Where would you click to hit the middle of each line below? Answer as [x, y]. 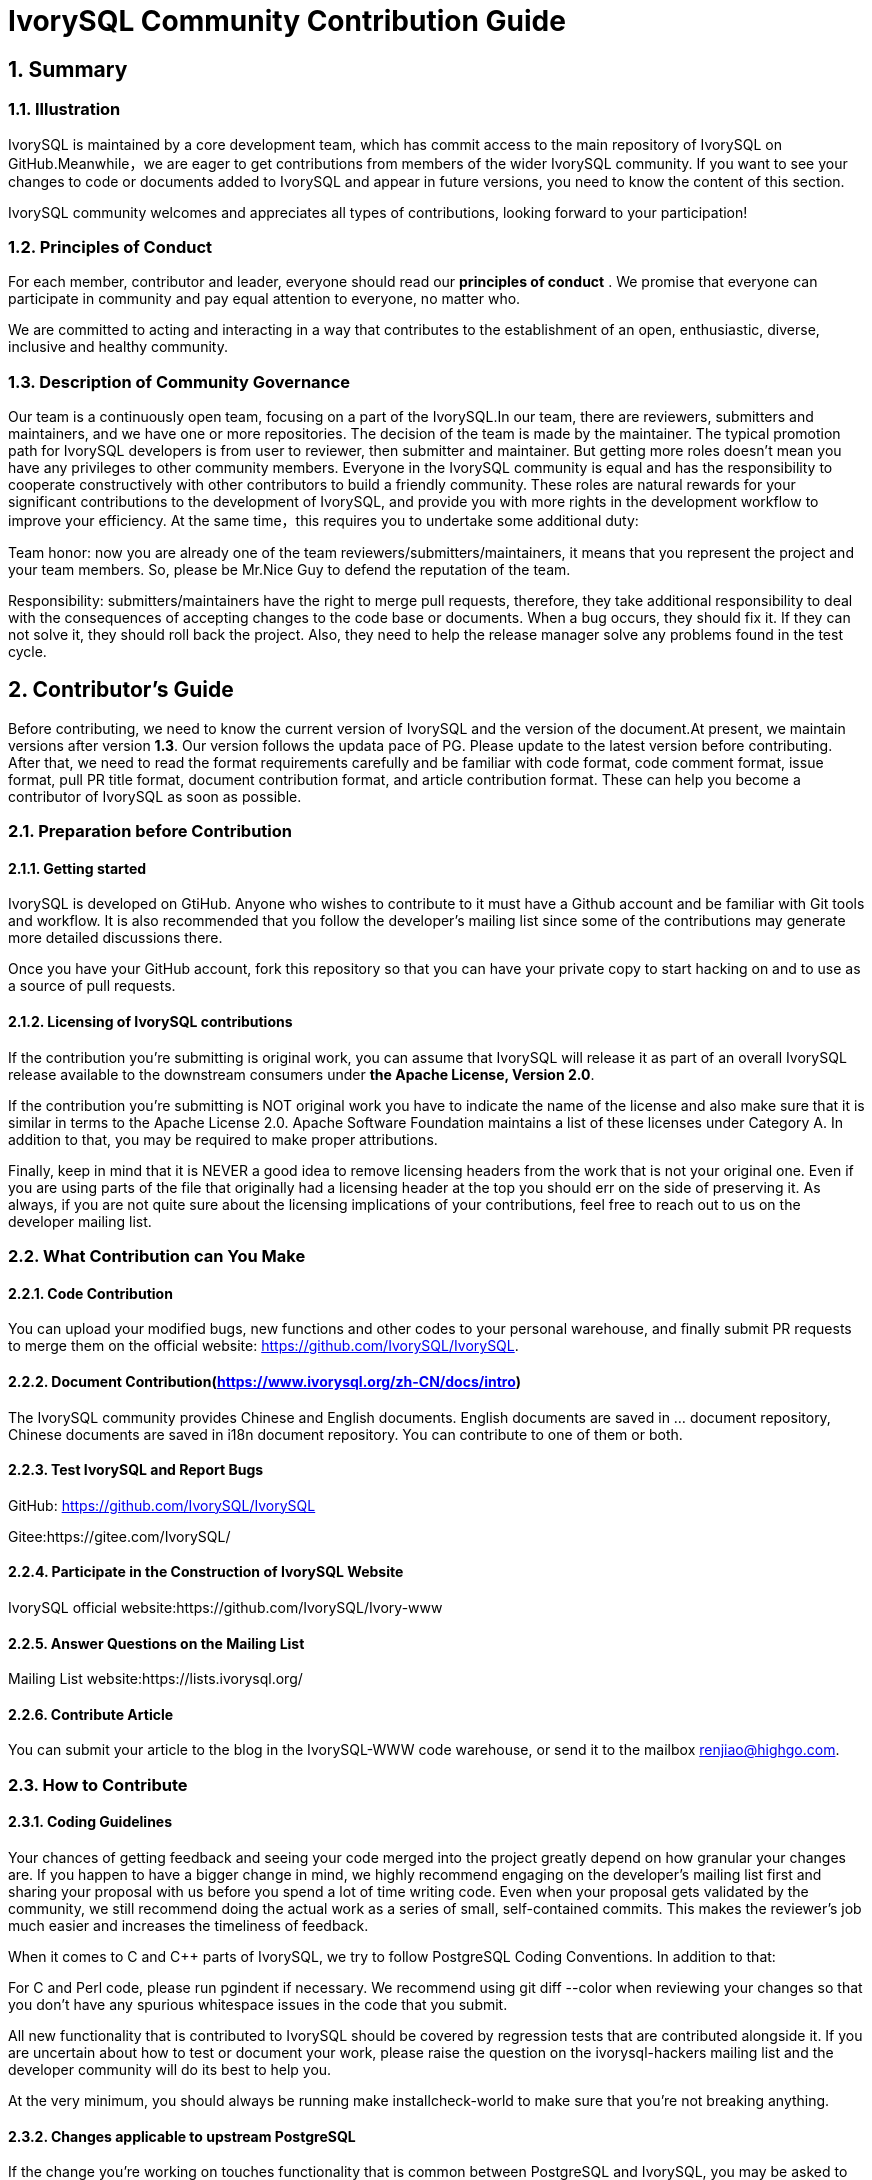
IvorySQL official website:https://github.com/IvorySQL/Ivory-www [225, 1607]
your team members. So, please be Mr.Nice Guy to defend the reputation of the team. [289, 570]
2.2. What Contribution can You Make [157, 1256]
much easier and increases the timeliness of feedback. [188, 1925]
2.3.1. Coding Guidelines [90, 1822]
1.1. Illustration [64, 109]
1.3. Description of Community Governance [179, 381]
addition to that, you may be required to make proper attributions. [223, 1139]
